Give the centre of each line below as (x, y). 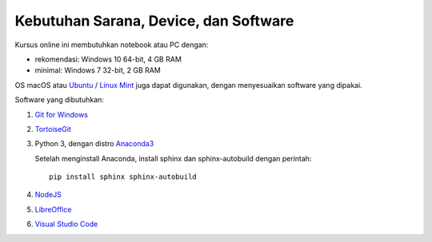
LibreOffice (53, 209)
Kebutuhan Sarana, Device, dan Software (154, 21)
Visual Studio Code (66, 224)
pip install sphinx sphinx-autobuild (123, 177)
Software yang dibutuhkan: (59, 100)
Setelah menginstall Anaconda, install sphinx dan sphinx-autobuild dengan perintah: (173, 158)
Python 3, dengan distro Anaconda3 (94, 144)
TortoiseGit (53, 129)
